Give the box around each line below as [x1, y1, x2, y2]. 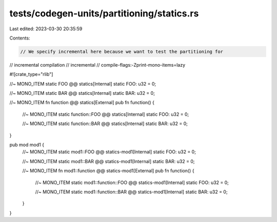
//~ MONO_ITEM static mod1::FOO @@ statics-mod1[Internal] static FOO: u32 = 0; [22, 149, 196, 155]
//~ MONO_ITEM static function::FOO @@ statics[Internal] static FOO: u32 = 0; [22, 111, 189, 117]
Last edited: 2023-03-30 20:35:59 [9, 26, 83, 32]
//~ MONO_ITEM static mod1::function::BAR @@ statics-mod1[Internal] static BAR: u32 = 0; [35, 189, 228, 195]
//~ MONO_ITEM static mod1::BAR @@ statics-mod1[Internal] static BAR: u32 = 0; [22, 158, 195, 164]
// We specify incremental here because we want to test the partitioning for [20, 49, 223, 54]
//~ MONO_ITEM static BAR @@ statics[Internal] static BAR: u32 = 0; [9, 90, 155, 96]
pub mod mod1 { [9, 142, 45, 148]
